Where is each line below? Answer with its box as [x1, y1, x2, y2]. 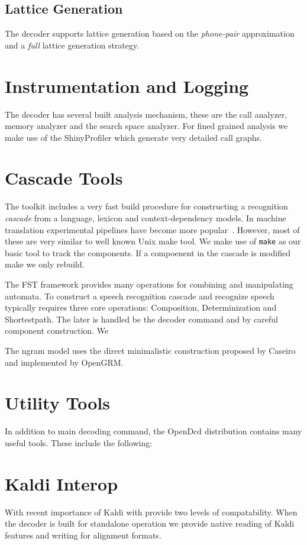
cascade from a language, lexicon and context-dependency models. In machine [5, 212, 286, 224]
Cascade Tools [5, 166, 123, 190]
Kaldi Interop [5, 471, 118, 495]
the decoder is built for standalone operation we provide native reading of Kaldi [5, 517, 295, 530]
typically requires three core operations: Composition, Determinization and [5, 301, 277, 314]
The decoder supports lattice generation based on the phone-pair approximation [5, 27, 295, 40]
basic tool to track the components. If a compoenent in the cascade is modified [5, 246, 290, 259]
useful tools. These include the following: [5, 436, 153, 449]
